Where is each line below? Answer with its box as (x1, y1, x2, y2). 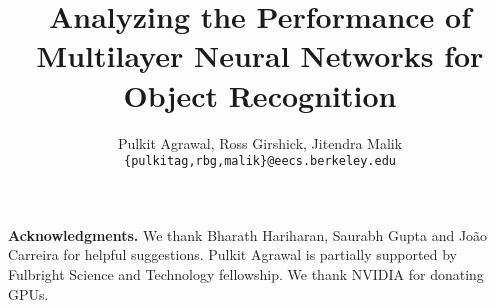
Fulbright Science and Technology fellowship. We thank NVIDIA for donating (8, 263, 484, 284)
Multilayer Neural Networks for (36, 35, 484, 76)
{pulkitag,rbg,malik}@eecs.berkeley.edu (123, 154, 397, 169)
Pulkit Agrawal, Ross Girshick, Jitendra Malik (117, 132, 403, 153)
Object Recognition (123, 74, 397, 115)
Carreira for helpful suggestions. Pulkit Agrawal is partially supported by (8, 244, 457, 265)
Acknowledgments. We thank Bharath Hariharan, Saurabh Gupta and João (8, 224, 488, 245)
